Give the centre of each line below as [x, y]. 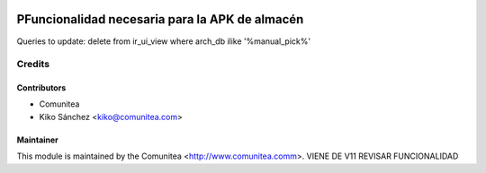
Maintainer [37, 140]
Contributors [41, 88]
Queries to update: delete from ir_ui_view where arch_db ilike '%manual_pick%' [163, 41]
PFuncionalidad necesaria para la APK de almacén [160, 19]
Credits [33, 65]
